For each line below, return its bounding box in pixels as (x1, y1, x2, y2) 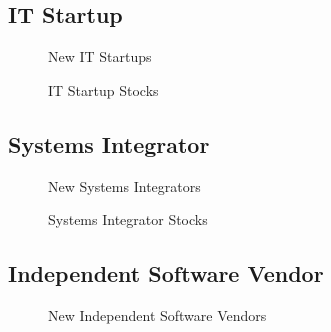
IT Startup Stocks (48, 79, 159, 100)
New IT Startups (48, 46, 152, 67)
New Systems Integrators (48, 175, 201, 196)
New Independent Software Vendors (48, 304, 267, 325)
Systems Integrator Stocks (48, 209, 208, 230)
